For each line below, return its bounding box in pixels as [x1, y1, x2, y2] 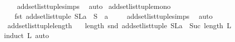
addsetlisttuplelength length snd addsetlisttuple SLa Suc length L [7, 20, 231, 31]
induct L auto [4, 30, 49, 40]
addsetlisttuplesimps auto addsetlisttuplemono [17, 1, 171, 11]
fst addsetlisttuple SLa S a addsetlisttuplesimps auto [14, 10, 213, 21]
